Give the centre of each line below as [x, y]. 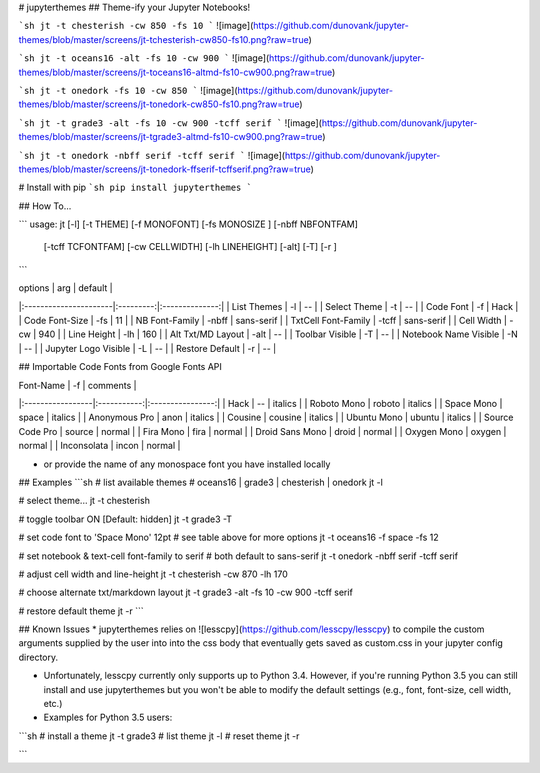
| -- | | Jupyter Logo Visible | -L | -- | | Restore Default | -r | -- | [147, 348]
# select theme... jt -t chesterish [84, 501]
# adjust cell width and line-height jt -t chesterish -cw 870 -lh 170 [153, 574]
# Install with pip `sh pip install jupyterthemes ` [135, 187]
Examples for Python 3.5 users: [108, 717]
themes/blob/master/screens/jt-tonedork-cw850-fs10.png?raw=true [159, 104]
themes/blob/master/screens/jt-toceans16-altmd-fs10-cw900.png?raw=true [175, 72]
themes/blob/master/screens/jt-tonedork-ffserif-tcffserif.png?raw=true [164, 169]
